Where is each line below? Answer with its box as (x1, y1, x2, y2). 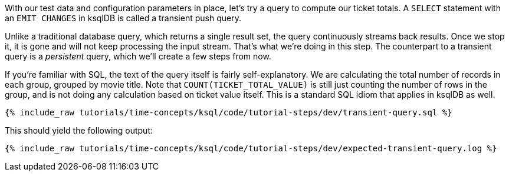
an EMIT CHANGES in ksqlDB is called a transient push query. (5, 13, 241, 23)
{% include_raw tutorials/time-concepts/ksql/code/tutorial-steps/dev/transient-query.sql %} (5, 108, 452, 117)
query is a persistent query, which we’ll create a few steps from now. (5, 51, 271, 61)
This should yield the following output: (5, 125, 153, 135)
